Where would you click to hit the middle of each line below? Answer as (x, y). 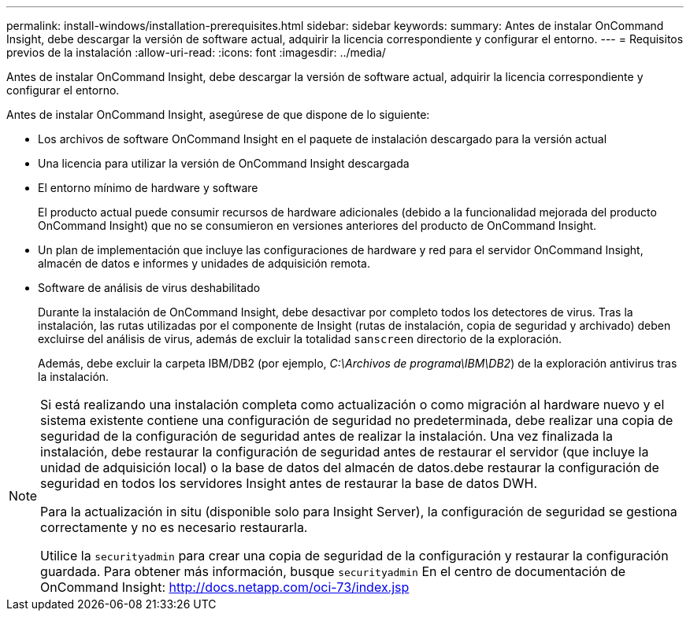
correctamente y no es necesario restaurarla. (174, 527)
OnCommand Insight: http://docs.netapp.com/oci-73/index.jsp (225, 587)
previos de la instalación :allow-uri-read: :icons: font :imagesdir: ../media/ (196, 52)
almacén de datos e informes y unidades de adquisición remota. (204, 263)
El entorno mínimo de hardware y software (148, 188)
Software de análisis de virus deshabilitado (149, 288)
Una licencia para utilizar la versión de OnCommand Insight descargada (224, 163)
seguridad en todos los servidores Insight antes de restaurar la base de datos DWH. (289, 483)
